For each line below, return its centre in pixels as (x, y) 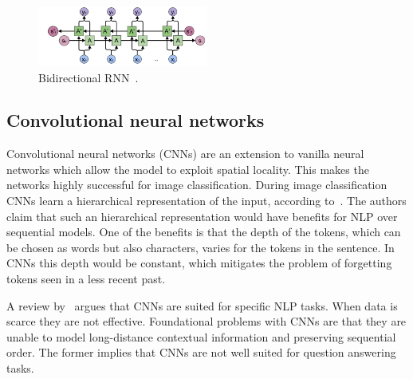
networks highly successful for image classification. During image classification (197, 185)
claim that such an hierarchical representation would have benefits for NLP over (202, 216)
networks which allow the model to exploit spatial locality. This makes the (188, 169)
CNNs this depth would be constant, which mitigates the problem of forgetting (199, 263)
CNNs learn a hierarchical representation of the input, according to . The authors (206, 201)
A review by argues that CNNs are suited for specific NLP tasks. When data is (202, 305)
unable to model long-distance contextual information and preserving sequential (201, 336)
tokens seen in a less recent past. (86, 279)
